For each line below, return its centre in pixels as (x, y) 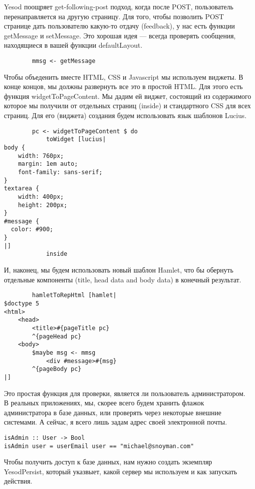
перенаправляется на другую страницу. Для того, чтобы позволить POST (114, 16)
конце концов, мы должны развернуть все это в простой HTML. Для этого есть (123, 86)
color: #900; (32, 229)
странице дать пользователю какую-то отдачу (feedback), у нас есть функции (120, 26)
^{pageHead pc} (57, 336)
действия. (18, 481)
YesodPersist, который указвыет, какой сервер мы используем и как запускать (121, 471)
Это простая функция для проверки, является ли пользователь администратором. (125, 393)
